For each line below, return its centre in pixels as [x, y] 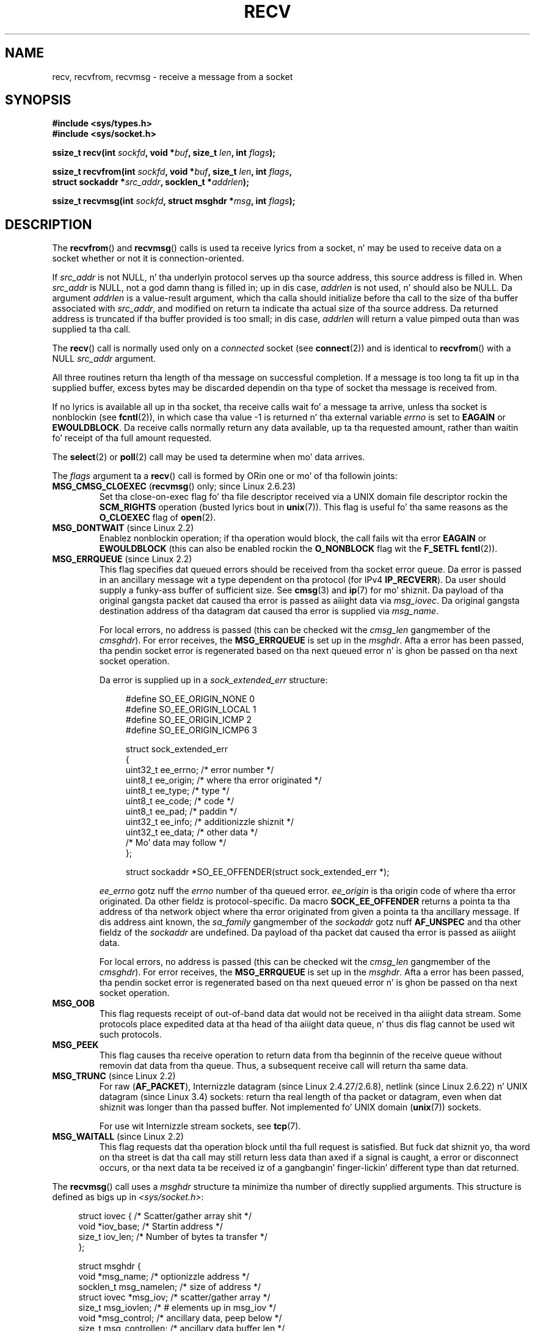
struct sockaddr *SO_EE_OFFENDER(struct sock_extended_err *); [257, 872]
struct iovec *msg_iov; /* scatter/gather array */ [174, 1297]
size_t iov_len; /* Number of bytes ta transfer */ [173, 1237]
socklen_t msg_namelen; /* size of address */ [170, 1287]
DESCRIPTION [49, 224]
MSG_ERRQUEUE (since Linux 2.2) [122, 559]
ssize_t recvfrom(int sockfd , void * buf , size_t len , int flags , [172, 172]
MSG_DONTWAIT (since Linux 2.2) [123, 528]
